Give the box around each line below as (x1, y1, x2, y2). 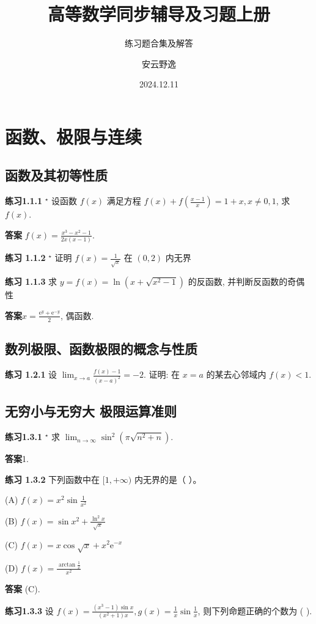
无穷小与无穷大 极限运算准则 (5, 402, 177, 420)
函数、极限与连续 (5, 123, 142, 149)
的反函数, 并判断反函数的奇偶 (188, 275, 305, 288)
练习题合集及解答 (125, 37, 193, 50)
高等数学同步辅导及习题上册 (47, 1, 270, 26)
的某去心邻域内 (206, 368, 266, 381)
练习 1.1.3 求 (5, 275, 57, 288)
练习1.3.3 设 (5, 604, 54, 617)
